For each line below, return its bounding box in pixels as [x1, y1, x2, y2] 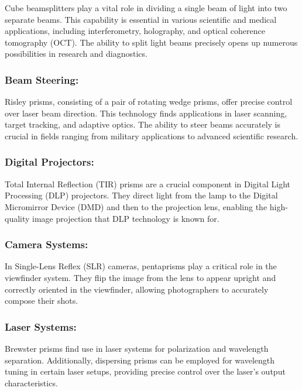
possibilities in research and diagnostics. [5, 47, 147, 60]
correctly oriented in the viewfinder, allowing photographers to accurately [5, 283, 269, 295]
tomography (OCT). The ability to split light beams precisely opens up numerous [5, 36, 298, 48]
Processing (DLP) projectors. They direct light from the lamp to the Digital [5, 189, 278, 201]
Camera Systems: [5, 237, 88, 252]
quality [5, 212, 30, 224]
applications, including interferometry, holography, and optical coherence [5, 25, 265, 37]
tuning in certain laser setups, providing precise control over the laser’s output [5, 365, 286, 378]
